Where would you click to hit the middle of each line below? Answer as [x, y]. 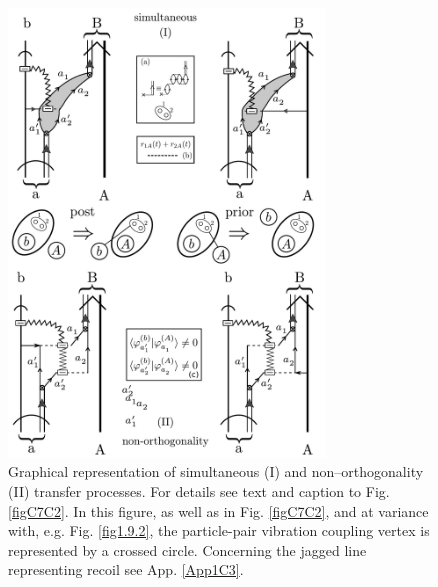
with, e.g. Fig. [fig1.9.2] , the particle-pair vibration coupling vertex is [219, 530]
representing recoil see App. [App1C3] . [126, 569]
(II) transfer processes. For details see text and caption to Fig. [199, 490]
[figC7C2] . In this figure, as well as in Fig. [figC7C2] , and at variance [218, 510]
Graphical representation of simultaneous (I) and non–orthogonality [216, 471]
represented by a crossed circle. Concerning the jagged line [187, 549]
